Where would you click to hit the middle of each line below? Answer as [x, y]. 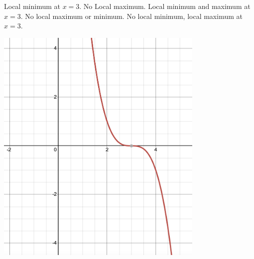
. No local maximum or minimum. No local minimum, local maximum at [131, 16]
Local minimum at [32, 6]
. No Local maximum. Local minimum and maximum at [165, 6]
